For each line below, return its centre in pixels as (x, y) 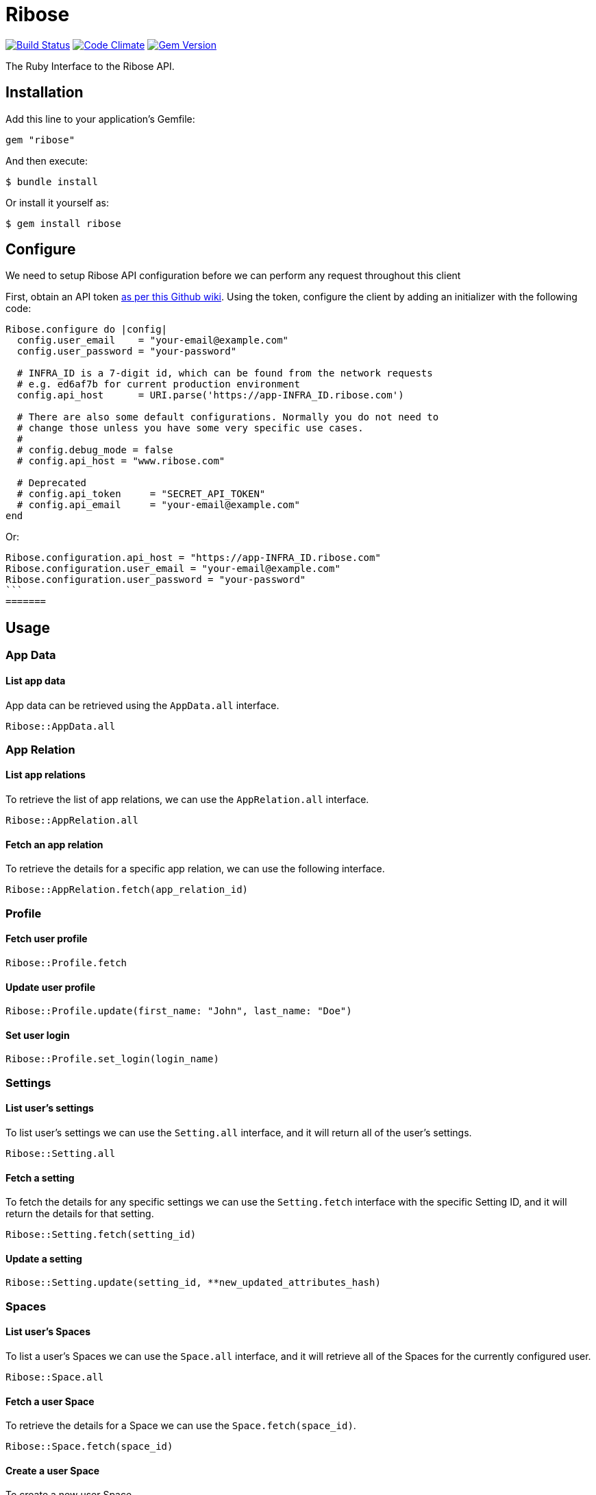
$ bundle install (52, 181)
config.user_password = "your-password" (127, 351)
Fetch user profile (47, 939)
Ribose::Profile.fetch (66, 962)
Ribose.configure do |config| (87, 330)
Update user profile (50, 987)
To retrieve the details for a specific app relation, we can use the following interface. (195, 869)
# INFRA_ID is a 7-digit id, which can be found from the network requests (225, 373)
